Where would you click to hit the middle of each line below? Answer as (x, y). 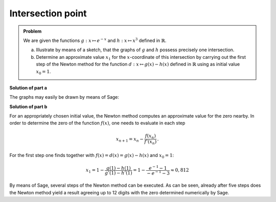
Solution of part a (28, 87)
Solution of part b (28, 106)
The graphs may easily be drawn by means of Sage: (64, 97)
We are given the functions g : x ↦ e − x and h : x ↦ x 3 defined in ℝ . (95, 40)
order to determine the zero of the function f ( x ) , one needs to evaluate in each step (97, 123)
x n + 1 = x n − (130, 140)
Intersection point (48, 13)
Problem (32, 31)
